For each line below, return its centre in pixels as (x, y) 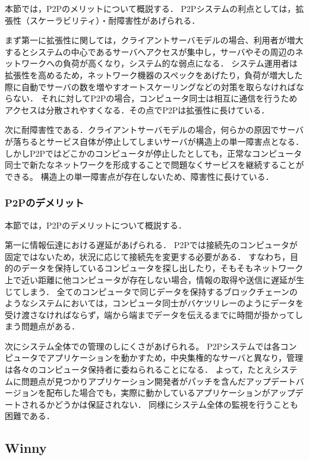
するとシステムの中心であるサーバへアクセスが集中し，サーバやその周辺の (150, 51)
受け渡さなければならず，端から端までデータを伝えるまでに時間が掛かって (150, 314)
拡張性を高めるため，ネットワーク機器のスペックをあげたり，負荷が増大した (154, 74)
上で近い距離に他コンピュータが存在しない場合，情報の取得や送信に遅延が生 (154, 279)
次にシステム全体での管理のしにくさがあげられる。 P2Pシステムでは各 (143, 346)
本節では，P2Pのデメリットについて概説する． (96, 225)
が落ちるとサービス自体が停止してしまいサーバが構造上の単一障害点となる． (154, 141)
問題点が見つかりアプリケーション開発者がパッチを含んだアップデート (158, 381)
